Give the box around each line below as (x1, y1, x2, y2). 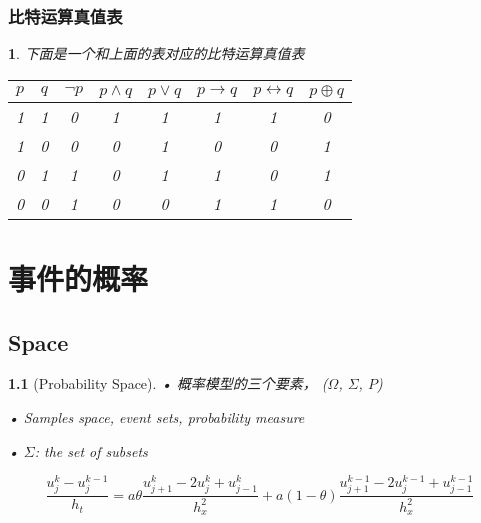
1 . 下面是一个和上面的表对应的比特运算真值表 (8, 43, 305, 64)
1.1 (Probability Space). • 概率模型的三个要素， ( (8, 373, 328, 394)
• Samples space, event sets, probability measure (8, 406, 305, 427)
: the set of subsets (34, 440, 148, 461)
